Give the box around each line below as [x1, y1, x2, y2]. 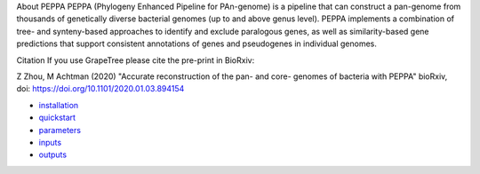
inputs [38, 137, 62, 147]
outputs [38, 149, 67, 160]
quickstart [38, 112, 76, 123]
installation [38, 99, 79, 110]
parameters [38, 124, 82, 135]
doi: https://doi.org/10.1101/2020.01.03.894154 [16, 83, 185, 94]
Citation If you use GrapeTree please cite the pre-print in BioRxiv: [16, 54, 255, 66]
